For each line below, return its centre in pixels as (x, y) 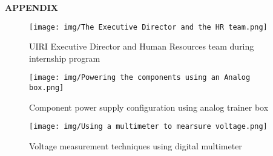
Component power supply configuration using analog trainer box (149, 107)
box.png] (47, 88)
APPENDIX (31, 7)
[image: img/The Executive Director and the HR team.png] (148, 27)
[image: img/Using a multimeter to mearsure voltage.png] (148, 127)
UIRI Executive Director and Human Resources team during (142, 46)
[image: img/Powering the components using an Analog (140, 78)
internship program (65, 58)
